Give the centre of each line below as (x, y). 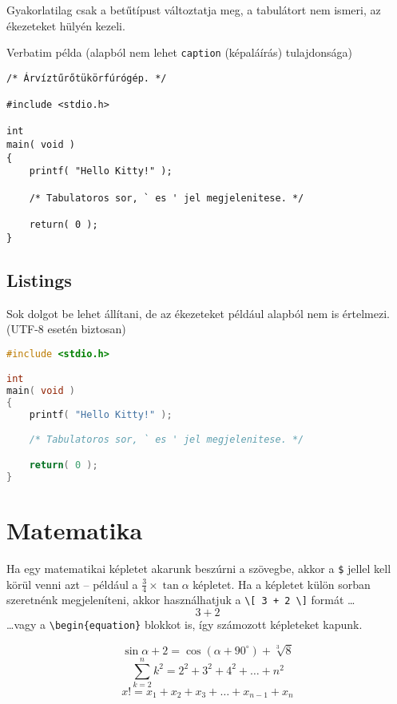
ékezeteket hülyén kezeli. (66, 25)
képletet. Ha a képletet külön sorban (282, 584)
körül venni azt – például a (72, 584)
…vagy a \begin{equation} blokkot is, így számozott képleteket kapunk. (185, 624)
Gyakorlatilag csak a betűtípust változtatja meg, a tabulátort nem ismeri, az (194, 10)
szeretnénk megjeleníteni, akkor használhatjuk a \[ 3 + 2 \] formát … (181, 600)
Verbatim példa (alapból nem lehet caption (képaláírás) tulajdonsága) (180, 52)
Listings (39, 279)
